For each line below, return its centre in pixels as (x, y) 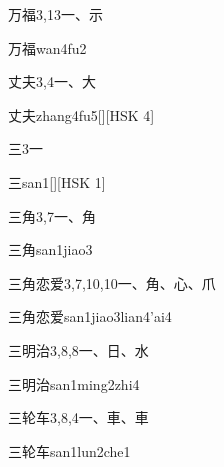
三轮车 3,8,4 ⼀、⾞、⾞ (78, 417)
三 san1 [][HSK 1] (57, 181)
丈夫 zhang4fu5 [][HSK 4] (81, 114)
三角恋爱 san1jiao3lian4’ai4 (90, 316)
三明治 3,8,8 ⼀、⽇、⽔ (78, 349)
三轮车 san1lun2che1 (69, 450)
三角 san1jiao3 (50, 249)
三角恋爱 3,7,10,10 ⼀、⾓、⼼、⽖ (112, 282)
